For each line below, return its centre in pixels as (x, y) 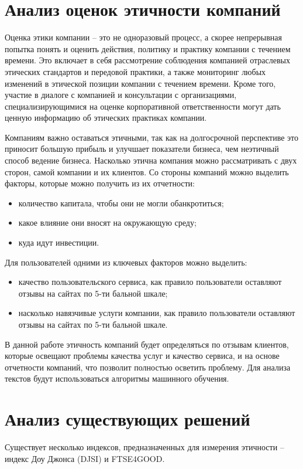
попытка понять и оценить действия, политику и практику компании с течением (148, 48)
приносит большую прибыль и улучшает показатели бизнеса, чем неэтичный (142, 149)
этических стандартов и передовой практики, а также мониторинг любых (135, 71)
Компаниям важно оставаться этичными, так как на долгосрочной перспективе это (151, 137)
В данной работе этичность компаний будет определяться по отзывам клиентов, (147, 344)
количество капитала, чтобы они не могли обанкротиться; (121, 203)
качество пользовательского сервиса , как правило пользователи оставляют (150, 282)
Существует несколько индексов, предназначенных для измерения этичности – (144, 447)
